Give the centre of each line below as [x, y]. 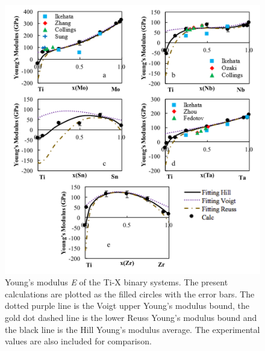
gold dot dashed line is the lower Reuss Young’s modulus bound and [131, 318]
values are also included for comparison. [78, 341]
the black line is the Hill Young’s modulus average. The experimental [132, 329]
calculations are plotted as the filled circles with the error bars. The [130, 294]
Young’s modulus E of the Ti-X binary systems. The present [117, 282]
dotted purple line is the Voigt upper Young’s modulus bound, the [127, 306]
